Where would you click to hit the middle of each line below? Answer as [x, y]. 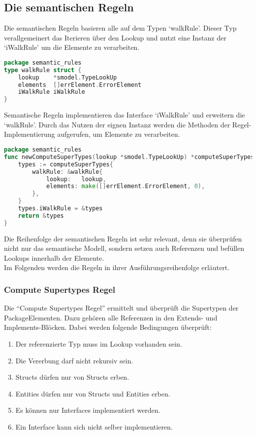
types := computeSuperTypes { [65, 164]
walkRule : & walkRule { [67, 172]
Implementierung [30, 134]
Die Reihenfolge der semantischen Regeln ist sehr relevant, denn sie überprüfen [123, 238]
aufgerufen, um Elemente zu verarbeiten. [119, 134]
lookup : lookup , [76, 179]
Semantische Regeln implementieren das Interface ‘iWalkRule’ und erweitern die [125, 115]
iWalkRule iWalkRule [51, 92]
